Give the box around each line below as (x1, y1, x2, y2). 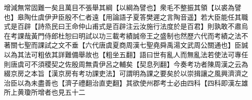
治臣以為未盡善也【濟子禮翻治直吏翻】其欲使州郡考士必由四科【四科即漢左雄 (4, 77, 248, 87)
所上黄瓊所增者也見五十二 (4, 87, 85, 97)
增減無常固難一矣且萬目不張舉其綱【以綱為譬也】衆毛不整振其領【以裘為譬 (4, 2, 241, 12)
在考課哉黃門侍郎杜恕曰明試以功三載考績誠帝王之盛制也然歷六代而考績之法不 (4, 30, 248, 40)
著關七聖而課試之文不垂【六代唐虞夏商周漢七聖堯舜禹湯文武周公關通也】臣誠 (4, 40, 248, 50)
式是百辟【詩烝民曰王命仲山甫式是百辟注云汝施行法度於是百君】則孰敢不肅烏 (4, 21, 248, 31)
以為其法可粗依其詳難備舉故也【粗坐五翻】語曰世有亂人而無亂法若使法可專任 (4, 49, 248, 59)
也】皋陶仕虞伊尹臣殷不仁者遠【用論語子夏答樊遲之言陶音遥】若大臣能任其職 (4, 12, 248, 22)
